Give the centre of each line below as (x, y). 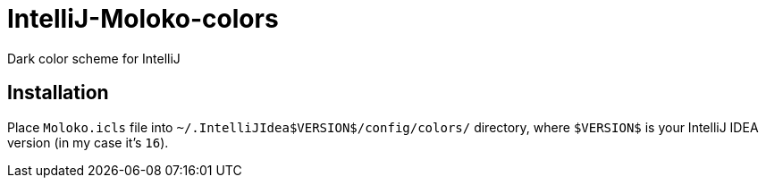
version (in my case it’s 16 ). (88, 142)
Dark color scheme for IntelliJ (94, 58)
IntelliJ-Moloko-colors (143, 19)
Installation (58, 93)
